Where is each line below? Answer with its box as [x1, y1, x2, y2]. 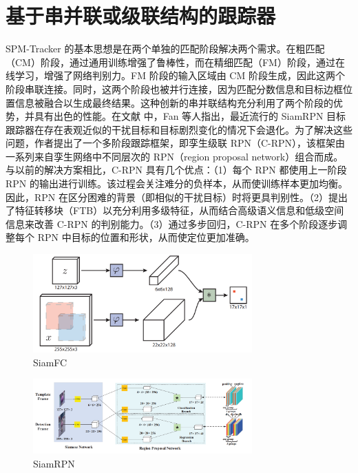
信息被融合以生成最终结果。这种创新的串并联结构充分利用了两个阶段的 [14, 95, 333, 109]
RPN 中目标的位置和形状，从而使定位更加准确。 [37, 230, 255, 244]
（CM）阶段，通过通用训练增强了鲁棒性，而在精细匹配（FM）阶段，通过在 [6, 54, 345, 69]
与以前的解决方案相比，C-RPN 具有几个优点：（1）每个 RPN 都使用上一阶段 [6, 162, 347, 177]
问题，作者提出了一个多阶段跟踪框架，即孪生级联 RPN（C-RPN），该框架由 [6, 136, 346, 150]
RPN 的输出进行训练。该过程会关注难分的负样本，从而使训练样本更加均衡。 [6, 176, 348, 191]
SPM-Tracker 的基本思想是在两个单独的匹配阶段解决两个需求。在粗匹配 [6, 41, 325, 56]
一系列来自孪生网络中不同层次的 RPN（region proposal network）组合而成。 [6, 149, 344, 163]
